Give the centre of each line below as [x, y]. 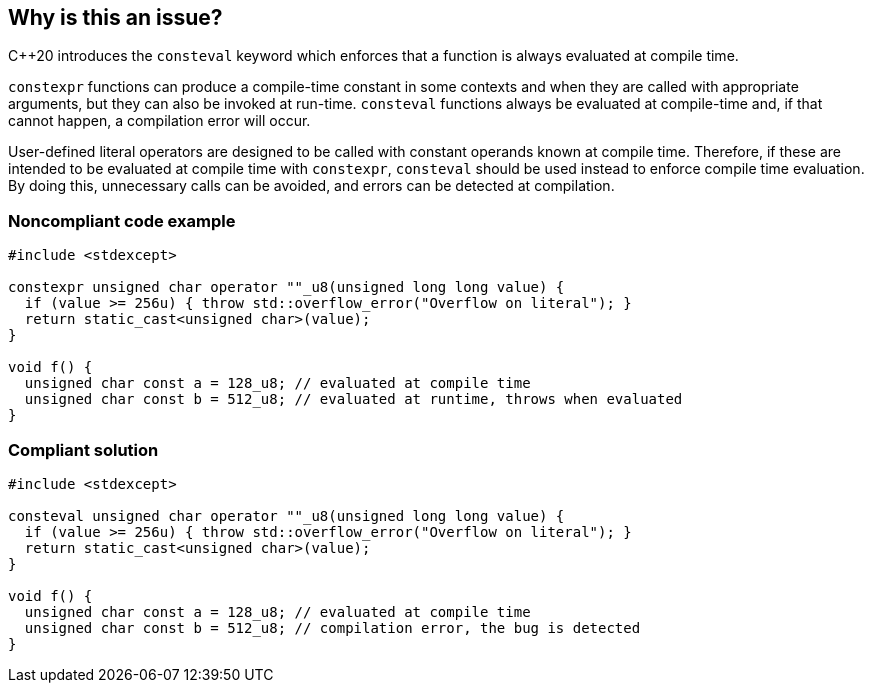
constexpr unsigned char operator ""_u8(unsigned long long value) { [286, 287]
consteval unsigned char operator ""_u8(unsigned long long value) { [286, 515]
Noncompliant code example [122, 220]
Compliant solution [83, 449]
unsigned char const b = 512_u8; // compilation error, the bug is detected [332, 627]
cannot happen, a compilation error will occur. [159, 121]
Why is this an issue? [115, 17]
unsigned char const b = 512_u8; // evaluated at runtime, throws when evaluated [353, 399]
